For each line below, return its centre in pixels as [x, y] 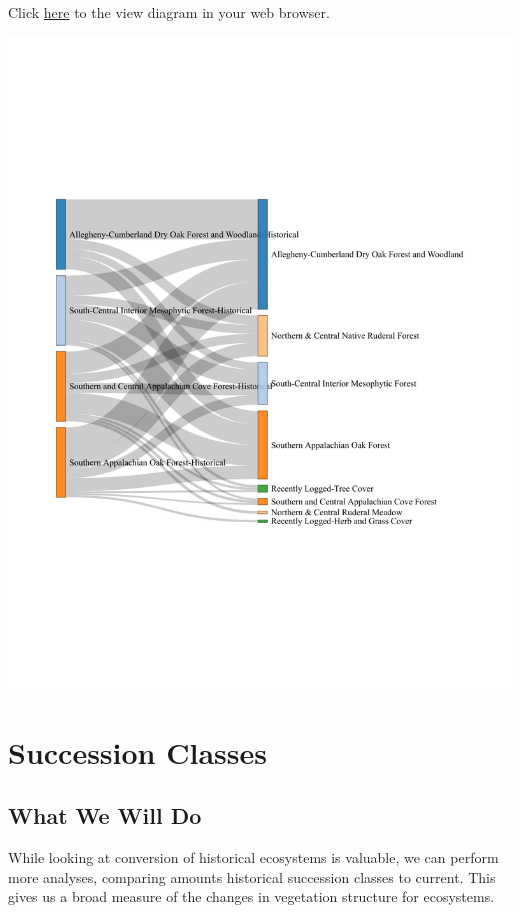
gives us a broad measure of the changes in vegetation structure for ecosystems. [251, 896]
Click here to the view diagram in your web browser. [169, 12]
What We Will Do [105, 815]
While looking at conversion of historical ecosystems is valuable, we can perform [253, 857]
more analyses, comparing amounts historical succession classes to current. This [252, 876]
